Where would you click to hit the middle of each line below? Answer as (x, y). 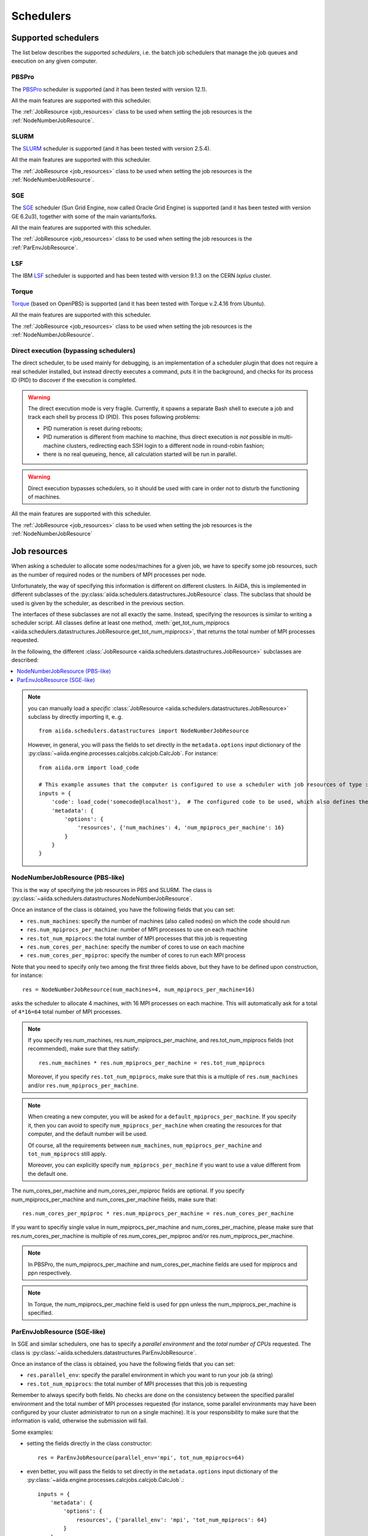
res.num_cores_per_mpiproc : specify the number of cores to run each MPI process (136, 955)
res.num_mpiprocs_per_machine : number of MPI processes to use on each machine (137, 930)
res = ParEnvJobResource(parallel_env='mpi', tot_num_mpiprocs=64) (141, 1457)
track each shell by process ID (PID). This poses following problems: (114, 417)
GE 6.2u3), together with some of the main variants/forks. (84, 216)
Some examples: (32, 1432)
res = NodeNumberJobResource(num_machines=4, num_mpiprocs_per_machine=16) (139, 989)
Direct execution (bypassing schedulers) (74, 351)
